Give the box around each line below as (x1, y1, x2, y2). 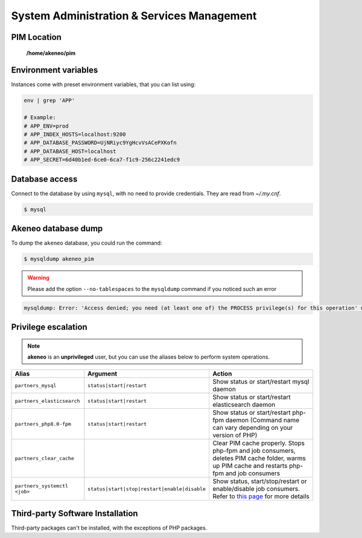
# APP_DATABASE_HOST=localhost (24, 148, 117, 155)
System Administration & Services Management (11, 9, 257, 22)
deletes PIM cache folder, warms (212, 454, 306, 463)
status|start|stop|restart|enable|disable (87, 485, 206, 492)
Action (212, 370, 232, 378)
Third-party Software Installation (11, 508, 138, 519)
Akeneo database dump (11, 223, 103, 234)
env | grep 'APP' (24, 97, 75, 104)
